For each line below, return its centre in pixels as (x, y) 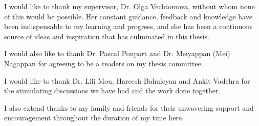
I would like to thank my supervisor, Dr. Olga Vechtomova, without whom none (129, 6)
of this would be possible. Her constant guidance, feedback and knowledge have (128, 16)
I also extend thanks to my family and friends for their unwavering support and (129, 107)
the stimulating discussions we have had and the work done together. (112, 91)
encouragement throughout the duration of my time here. (94, 118)
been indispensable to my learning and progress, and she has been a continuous (128, 26)
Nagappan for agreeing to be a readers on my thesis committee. (104, 63)
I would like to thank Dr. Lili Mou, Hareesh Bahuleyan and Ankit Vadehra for (127, 80)
